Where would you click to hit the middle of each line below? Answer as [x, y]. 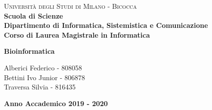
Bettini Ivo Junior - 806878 [45, 77]
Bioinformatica [29, 51]
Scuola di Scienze [33, 15]
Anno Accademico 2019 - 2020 [56, 103]
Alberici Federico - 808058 [43, 67]
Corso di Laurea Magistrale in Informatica [77, 34]
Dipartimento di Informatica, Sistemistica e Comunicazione [106, 25]
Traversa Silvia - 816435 [40, 87]
